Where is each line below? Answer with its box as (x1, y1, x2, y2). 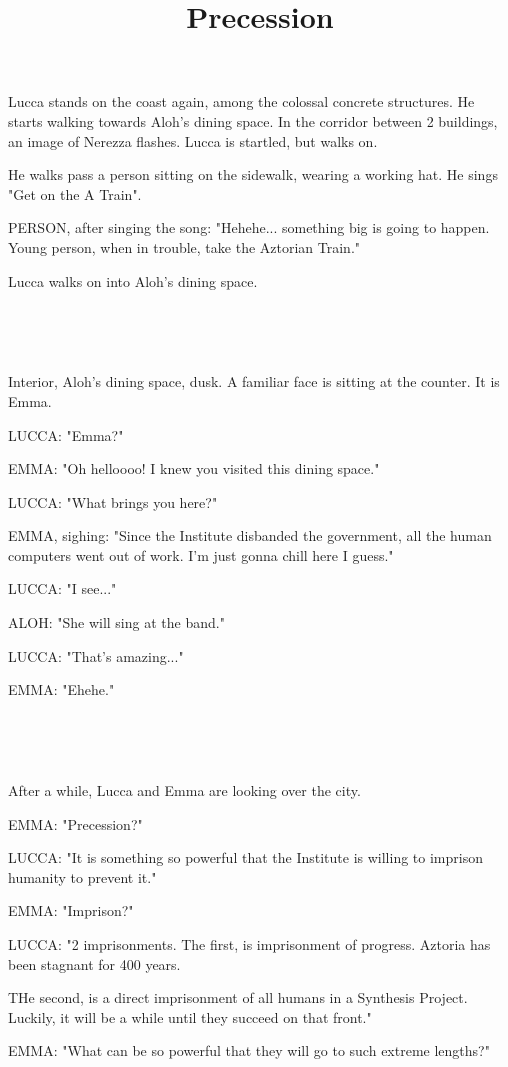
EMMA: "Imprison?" (8, 900, 134, 921)
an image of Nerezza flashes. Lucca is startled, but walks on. (8, 130, 378, 151)
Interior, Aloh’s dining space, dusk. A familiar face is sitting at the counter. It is (8, 371, 500, 392)
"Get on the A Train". (8, 183, 142, 204)
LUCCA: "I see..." (8, 578, 117, 599)
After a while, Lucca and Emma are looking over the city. (8, 780, 361, 801)
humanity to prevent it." (8, 866, 157, 887)
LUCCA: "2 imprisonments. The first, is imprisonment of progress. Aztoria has (8, 934, 491, 954)
